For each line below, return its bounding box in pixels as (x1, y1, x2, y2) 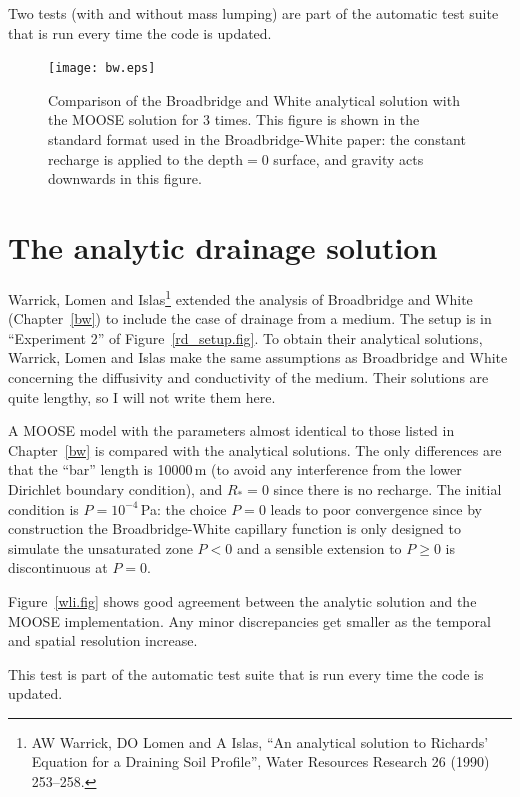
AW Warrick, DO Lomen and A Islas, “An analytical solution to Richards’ (31, 731, 489, 752)
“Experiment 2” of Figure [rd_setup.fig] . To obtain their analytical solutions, (8, 327, 483, 348)
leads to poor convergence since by (270, 498, 482, 519)
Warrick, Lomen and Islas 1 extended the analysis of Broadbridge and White (8, 285, 473, 309)
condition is (8, 498, 79, 519)
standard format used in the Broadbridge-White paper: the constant (48, 129, 466, 150)
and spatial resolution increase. (8, 630, 198, 651)
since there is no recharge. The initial (273, 478, 502, 499)
